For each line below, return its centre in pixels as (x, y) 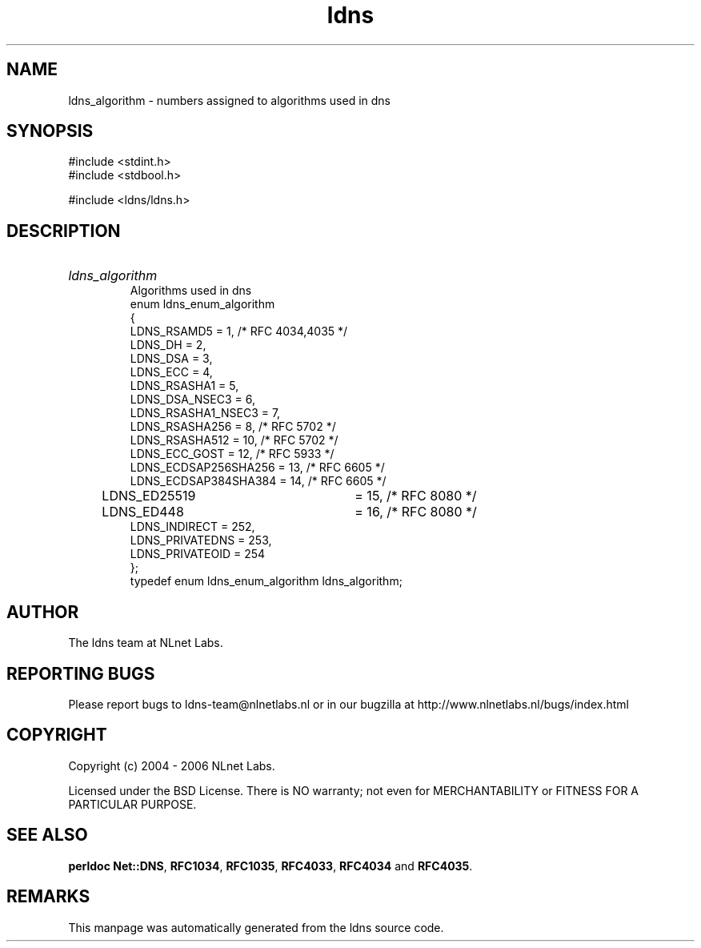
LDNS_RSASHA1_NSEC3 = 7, (205, 413)
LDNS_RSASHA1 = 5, (184, 386)
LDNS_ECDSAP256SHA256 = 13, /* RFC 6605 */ (257, 468)
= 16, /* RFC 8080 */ (416, 512)
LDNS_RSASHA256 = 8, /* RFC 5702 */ (233, 427)
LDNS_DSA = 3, (171, 359)
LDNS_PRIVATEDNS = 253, (201, 540)
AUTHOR (43, 612)
